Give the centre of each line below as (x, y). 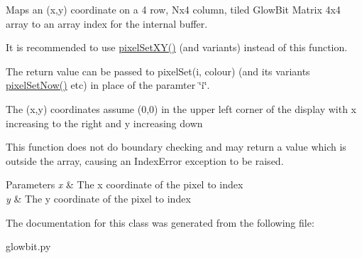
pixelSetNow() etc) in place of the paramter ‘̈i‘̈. (108, 85)
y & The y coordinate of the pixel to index (98, 198)
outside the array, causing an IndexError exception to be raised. (145, 160)
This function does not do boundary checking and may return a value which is (176, 147)
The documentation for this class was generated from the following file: (160, 222)
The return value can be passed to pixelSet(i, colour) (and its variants (158, 71)
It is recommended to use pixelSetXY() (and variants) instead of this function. (177, 47)
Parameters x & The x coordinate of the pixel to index (125, 184)
